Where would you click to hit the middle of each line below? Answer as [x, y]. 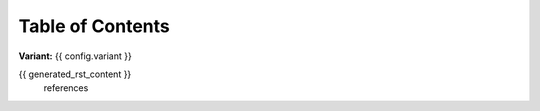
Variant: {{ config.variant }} [75, 56]
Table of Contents [94, 26]
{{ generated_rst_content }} [75, 74]
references [66, 88]
